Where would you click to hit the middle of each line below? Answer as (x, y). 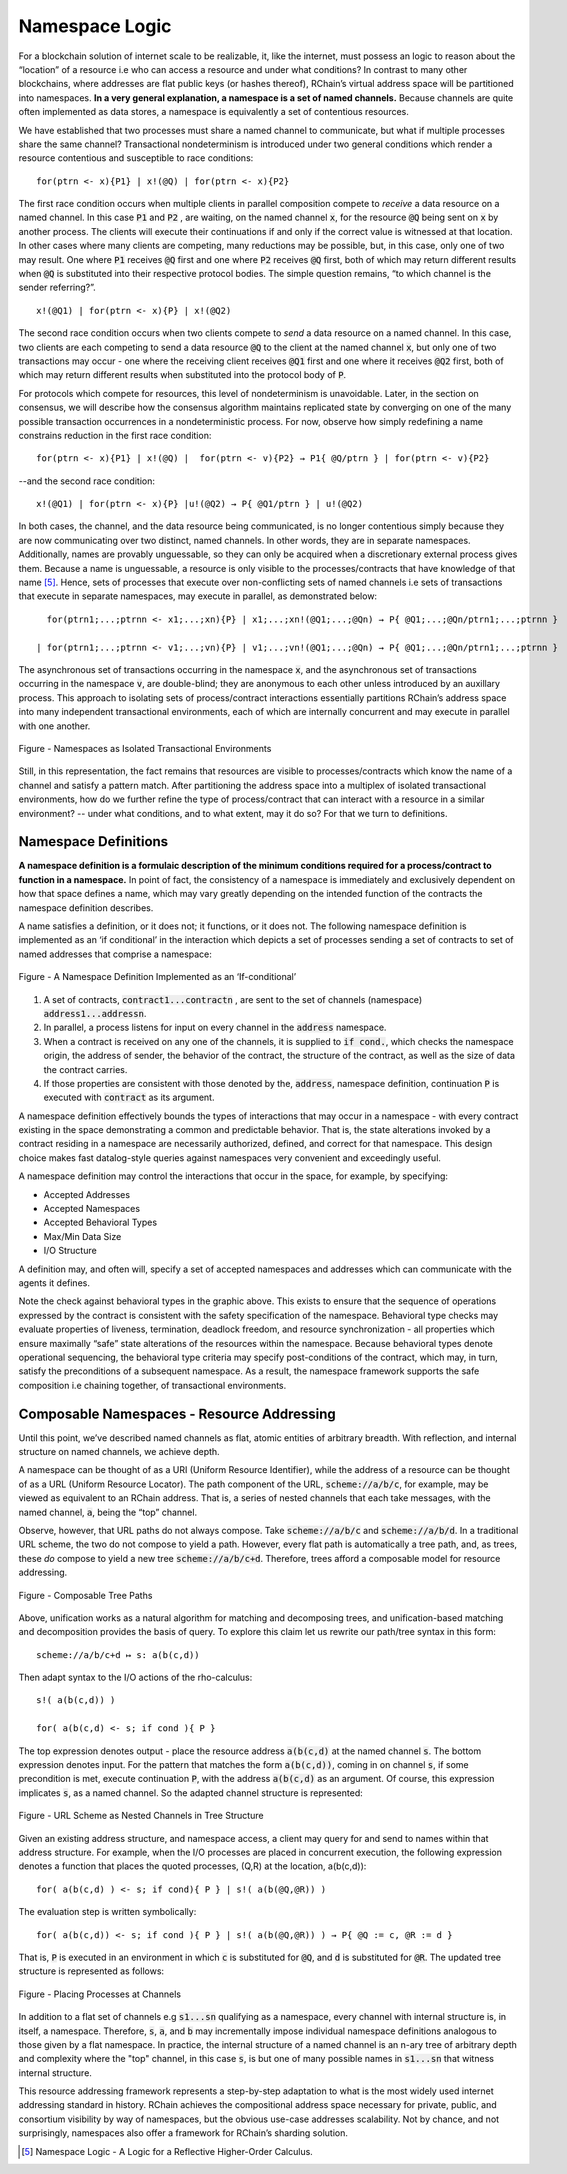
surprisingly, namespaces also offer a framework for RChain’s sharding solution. (183, 2133)
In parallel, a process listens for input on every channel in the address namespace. (215, 1027)
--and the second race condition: (86, 481)
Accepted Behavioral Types (100, 1222)
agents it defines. (54, 1282)
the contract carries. (85, 1069)
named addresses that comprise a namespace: (115, 954)
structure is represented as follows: (91, 1971)
